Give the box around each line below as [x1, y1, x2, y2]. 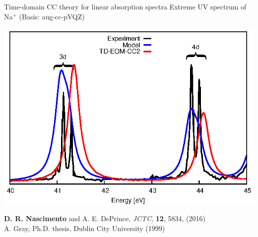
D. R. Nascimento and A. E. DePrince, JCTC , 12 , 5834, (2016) [4, 213, 205, 224]
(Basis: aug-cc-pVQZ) [19, 11, 85, 21]
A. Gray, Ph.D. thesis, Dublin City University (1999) [4, 223, 165, 233]
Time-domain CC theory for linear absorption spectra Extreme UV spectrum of [4, 1, 247, 11]
